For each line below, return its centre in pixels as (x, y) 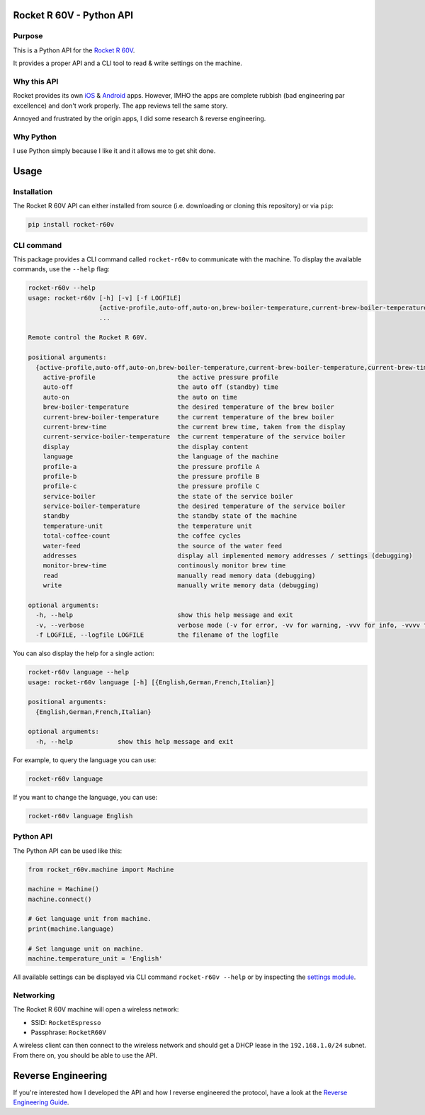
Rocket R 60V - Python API (73, 15)
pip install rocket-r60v (71, 225)
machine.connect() (60, 899)
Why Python (35, 137)
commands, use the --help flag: (61, 269)
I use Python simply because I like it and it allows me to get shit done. (114, 151)
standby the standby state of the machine (170, 516)
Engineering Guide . (41, 1102)
